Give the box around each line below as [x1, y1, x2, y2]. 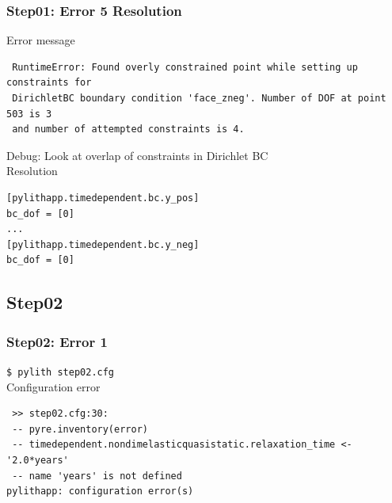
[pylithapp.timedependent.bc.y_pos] [6, 192, 200, 204]
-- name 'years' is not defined [12, 470, 182, 482]
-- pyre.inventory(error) [12, 423, 148, 435]
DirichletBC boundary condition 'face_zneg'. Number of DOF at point [12, 93, 386, 104]
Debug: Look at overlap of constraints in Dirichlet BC [6, 147, 268, 163]
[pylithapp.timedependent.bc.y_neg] [6, 238, 200, 250]
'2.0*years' [6, 454, 69, 466]
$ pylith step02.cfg [6, 366, 115, 378]
